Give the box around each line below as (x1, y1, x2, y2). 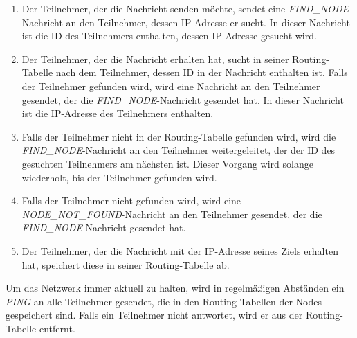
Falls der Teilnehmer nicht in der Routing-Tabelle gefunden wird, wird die (21, 129, 336, 143)
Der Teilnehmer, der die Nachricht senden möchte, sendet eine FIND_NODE (21, 1, 349, 15)
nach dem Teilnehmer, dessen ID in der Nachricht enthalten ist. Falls (55, 65, 348, 80)
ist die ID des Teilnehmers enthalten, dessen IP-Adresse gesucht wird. (21, 28, 317, 43)
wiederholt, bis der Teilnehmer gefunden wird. (21, 170, 217, 184)
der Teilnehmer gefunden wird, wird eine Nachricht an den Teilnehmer (21, 78, 320, 93)
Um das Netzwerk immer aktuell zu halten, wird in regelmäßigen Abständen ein (6, 281, 345, 295)
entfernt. (39, 321, 75, 335)
